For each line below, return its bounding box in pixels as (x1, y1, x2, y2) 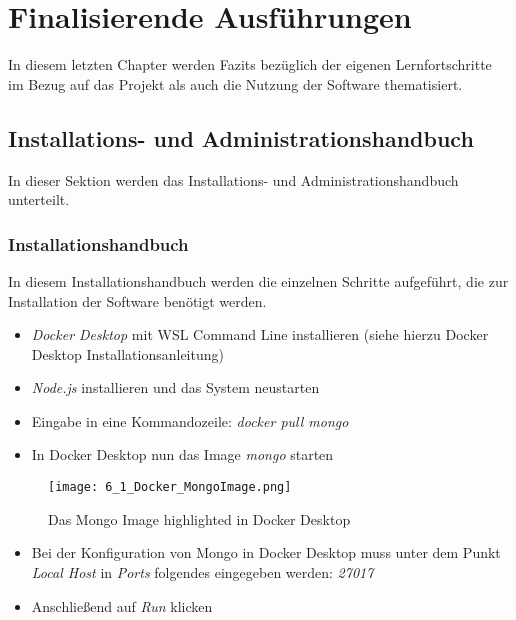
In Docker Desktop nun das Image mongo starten (31, 444, 334, 465)
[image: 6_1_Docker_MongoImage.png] (48, 480, 292, 495)
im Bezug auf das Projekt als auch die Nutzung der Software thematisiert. (8, 73, 463, 94)
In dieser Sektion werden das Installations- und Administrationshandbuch (8, 169, 459, 190)
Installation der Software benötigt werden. (8, 290, 267, 311)
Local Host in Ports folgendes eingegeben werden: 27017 (31, 561, 374, 582)
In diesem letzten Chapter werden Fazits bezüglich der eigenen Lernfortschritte (8, 54, 492, 75)
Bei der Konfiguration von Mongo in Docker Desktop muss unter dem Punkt (31, 542, 501, 563)
